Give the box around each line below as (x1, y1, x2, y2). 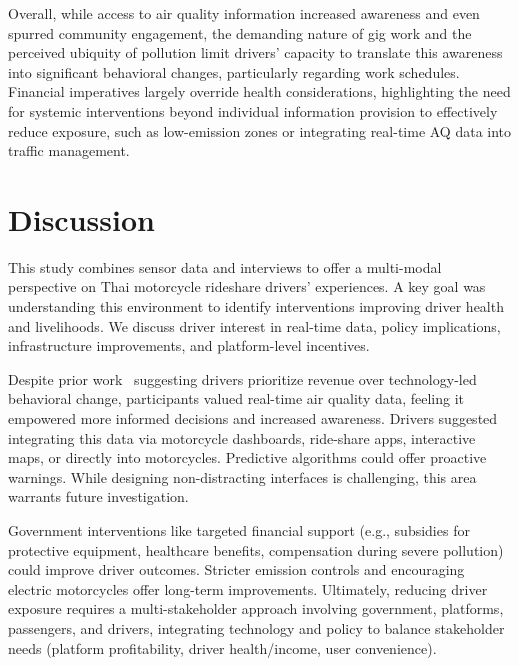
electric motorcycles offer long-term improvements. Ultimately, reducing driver (8, 578, 488, 599)
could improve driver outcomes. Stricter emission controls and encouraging (8, 559, 465, 580)
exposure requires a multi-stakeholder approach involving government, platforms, (8, 598, 504, 619)
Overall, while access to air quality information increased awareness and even (8, 3, 480, 23)
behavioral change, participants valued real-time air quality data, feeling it (8, 388, 465, 409)
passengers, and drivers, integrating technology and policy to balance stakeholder (8, 617, 505, 638)
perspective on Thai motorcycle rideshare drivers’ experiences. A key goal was (8, 276, 486, 297)
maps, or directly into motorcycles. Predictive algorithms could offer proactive (8, 447, 487, 468)
